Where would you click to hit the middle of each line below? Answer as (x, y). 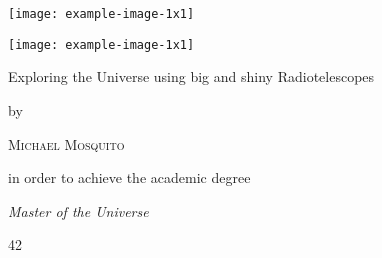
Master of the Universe (78, 210)
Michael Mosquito (66, 143)
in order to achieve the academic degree (129, 177)
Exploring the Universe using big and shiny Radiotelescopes (191, 76)
